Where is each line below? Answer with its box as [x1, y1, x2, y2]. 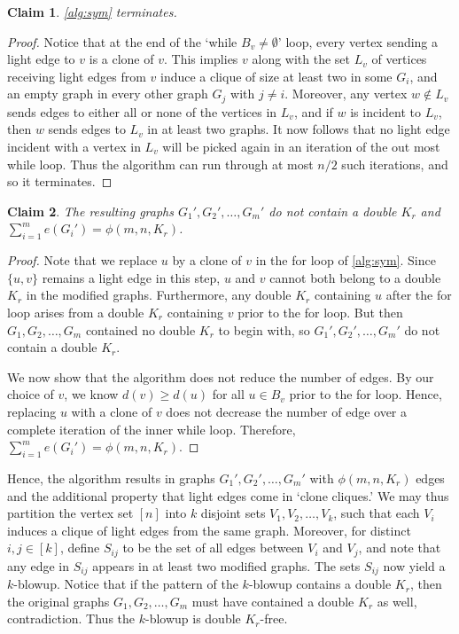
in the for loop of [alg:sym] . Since [255, 251, 436, 270]
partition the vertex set [7, 504, 134, 522]
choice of [7, 385, 54, 403]
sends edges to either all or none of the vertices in [7, 102, 277, 121]
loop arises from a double [7, 302, 144, 321]
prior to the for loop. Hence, [289, 385, 442, 403]
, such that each [333, 504, 420, 522]
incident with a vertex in [7, 137, 141, 156]
